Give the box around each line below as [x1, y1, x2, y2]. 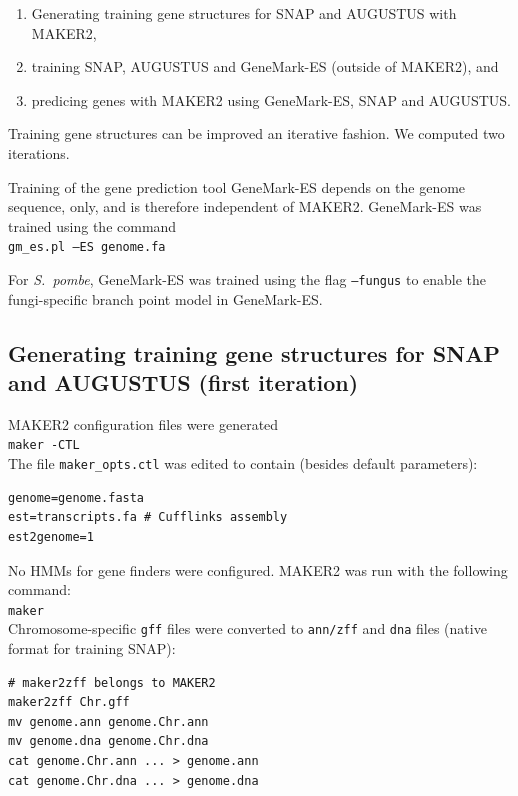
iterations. [8, 142, 70, 163]
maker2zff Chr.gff [8, 695, 130, 710]
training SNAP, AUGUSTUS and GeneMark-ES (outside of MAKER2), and [31, 56, 499, 77]
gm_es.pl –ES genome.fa [8, 240, 166, 255]
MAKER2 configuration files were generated [8, 413, 279, 434]
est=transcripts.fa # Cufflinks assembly [8, 510, 288, 525]
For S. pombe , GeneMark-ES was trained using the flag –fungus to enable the [8, 269, 487, 289]
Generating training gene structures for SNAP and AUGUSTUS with [31, 3, 457, 23]
